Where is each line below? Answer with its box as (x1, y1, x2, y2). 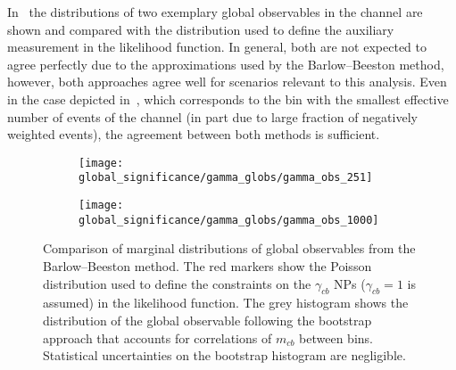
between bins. (299, 328, 373, 347)
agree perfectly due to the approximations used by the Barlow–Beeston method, (7, 54, 444, 73)
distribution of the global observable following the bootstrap (43, 310, 372, 329)
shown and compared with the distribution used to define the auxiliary (7, 20, 394, 38)
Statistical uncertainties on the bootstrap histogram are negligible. (43, 346, 406, 365)
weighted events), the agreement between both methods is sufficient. (7, 125, 380, 144)
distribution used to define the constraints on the (43, 274, 311, 292)
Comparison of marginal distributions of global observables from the (43, 239, 416, 258)
